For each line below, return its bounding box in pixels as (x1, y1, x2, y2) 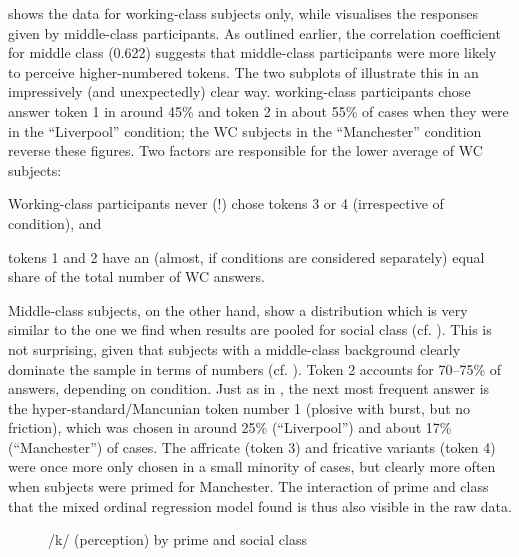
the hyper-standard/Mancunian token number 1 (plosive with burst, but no (8, 397, 471, 418)
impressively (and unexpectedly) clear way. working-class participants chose (8, 81, 471, 102)
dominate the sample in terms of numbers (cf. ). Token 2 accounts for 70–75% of (8, 358, 502, 379)
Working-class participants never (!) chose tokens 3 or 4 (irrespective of (8, 193, 444, 214)
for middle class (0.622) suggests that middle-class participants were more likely (8, 42, 497, 63)
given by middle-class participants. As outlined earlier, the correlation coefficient (8, 22, 501, 43)
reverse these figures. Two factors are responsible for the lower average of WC (8, 140, 483, 161)
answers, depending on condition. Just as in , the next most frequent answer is (8, 378, 490, 399)
